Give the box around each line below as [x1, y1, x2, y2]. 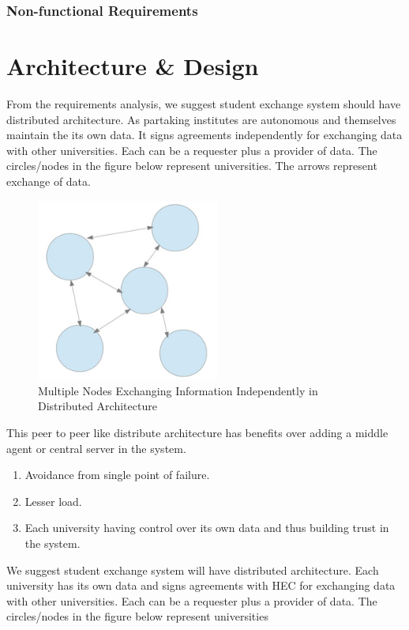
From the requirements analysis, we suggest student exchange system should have [6, 95, 401, 111]
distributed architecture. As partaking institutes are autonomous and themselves [6, 111, 396, 127]
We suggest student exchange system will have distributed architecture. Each [6, 561, 379, 578]
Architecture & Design [6, 50, 259, 82]
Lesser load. [24, 492, 82, 509]
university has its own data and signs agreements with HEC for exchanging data [6, 577, 396, 594]
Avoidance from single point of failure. [24, 466, 210, 483]
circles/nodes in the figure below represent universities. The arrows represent [6, 157, 377, 174]
